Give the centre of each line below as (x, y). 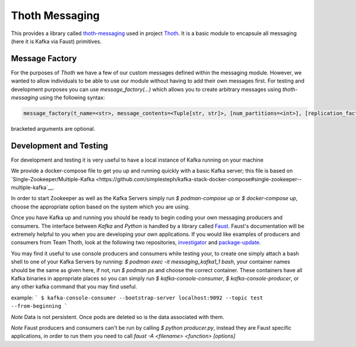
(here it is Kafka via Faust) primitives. (56, 41)
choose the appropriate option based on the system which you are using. (100, 206)
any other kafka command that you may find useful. (74, 287)
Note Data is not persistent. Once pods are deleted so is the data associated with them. (118, 317)
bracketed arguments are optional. (53, 128)
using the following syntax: (72, 97)
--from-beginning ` (39, 306)
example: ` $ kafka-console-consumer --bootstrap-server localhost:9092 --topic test (137, 298)
